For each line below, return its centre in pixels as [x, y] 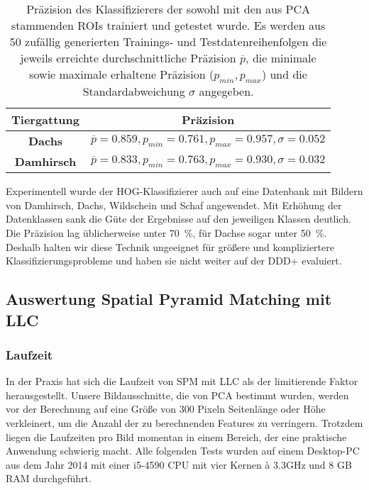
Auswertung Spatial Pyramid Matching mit [169, 299]
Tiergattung [46, 120]
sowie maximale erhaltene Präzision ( [122, 74]
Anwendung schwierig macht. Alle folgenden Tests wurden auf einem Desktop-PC [183, 451]
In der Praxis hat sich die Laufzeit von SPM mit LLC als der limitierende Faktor [182, 381]
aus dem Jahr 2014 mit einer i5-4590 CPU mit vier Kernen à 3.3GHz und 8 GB [179, 464]
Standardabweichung [134, 91]
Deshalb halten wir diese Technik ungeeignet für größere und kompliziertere [170, 246]
